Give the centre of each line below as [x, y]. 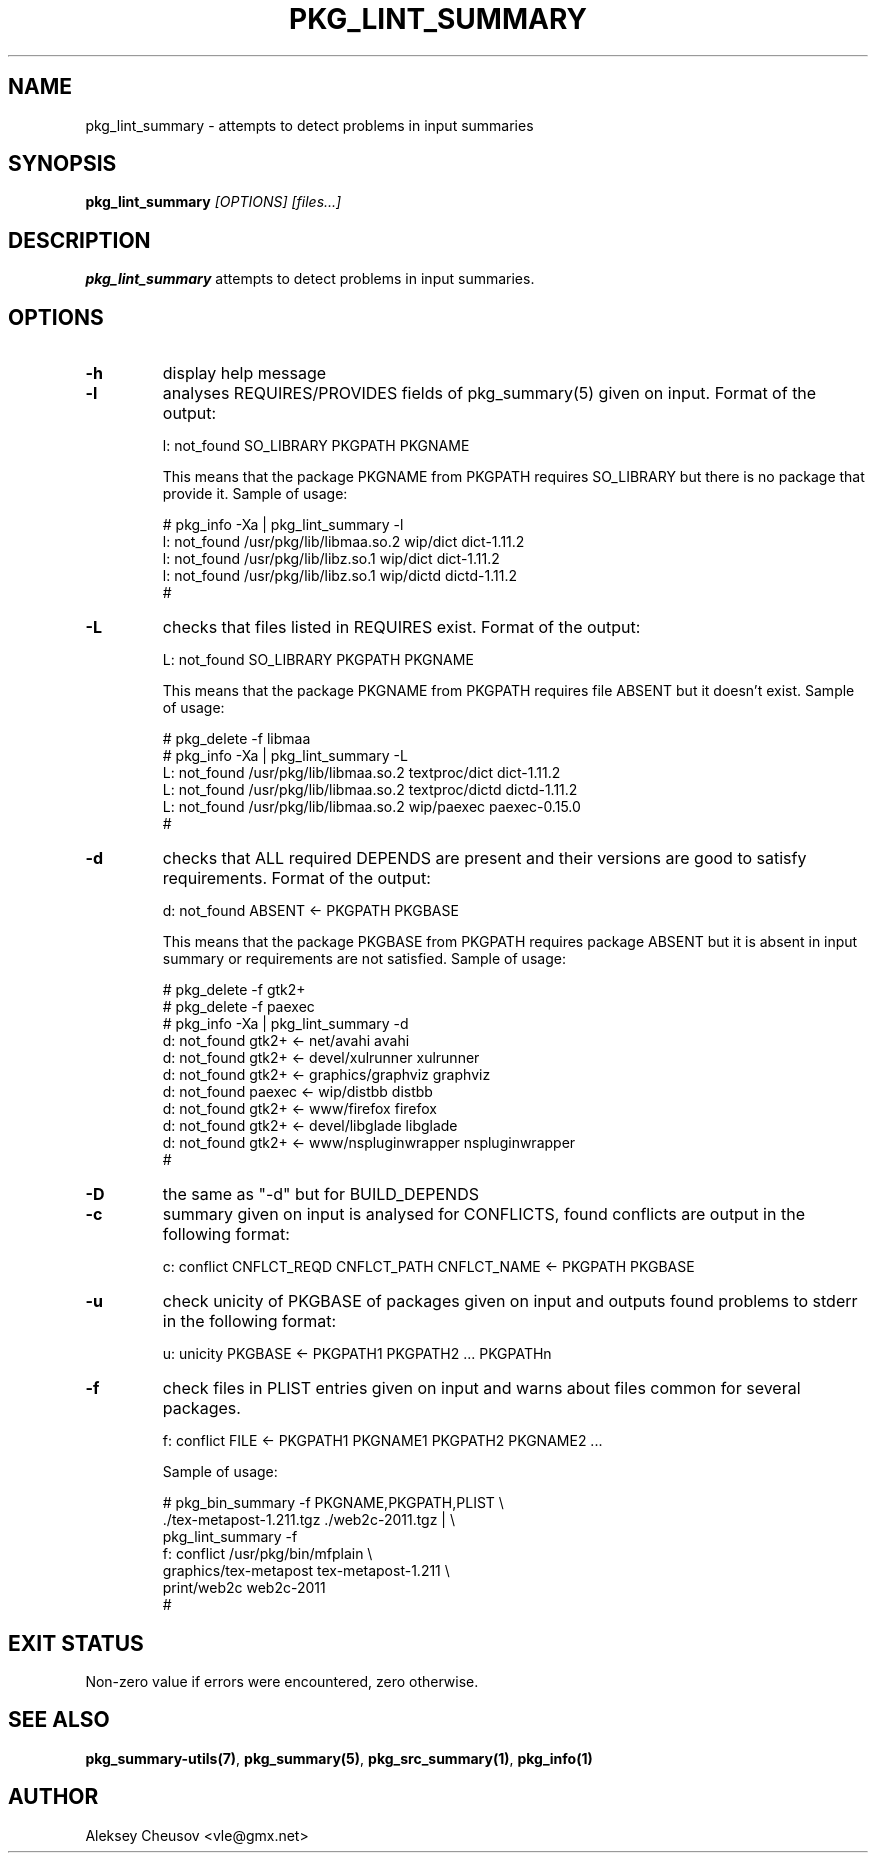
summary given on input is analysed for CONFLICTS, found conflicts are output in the [483, 1214]
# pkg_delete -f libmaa [236, 739]
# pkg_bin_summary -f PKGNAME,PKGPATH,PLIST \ [333, 1503]
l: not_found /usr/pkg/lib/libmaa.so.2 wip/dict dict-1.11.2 [343, 542]
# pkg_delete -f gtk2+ [234, 990]
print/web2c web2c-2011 [244, 1588]
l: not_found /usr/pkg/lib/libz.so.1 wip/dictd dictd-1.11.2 [339, 576]
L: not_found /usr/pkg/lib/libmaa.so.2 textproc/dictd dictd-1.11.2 [370, 790]
